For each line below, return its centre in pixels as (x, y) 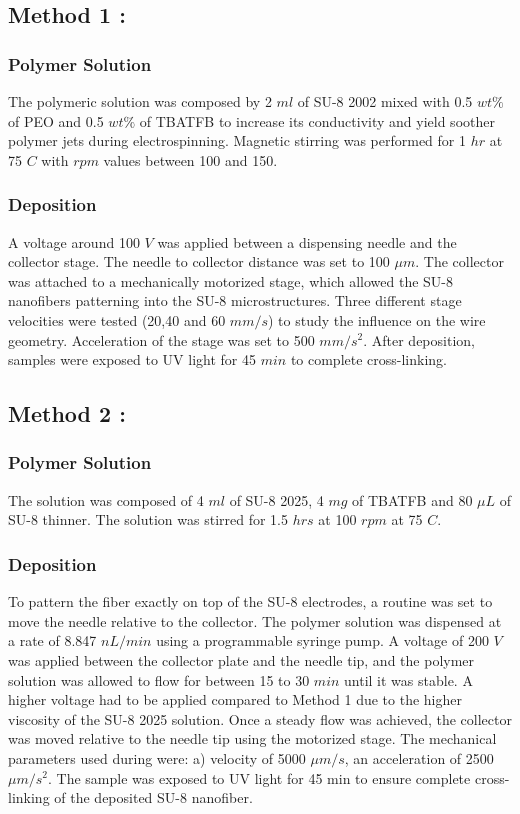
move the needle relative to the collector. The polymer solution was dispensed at (255, 620)
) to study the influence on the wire (377, 319)
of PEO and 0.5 (56, 120)
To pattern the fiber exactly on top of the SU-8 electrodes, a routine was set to (250, 601)
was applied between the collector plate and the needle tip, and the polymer (241, 659)
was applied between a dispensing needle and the (307, 241)
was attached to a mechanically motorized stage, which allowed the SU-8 (231, 280)
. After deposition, (419, 339)
